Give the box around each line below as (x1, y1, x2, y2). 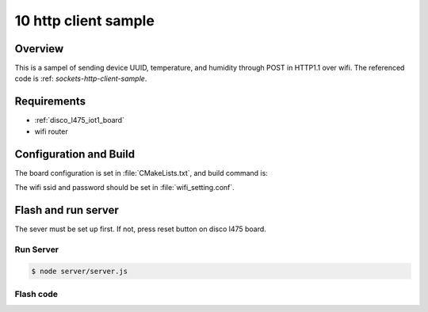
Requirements (14, 95, 86, 108)
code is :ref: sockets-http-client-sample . (14, 74, 147, 83)
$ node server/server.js (31, 266, 128, 276)
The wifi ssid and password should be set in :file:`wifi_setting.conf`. (14, 183, 235, 192)
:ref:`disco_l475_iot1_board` (34, 116, 124, 125)
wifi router (34, 127, 68, 136)
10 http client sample (14, 12, 155, 29)
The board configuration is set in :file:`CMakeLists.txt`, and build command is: (14, 168, 269, 177)
